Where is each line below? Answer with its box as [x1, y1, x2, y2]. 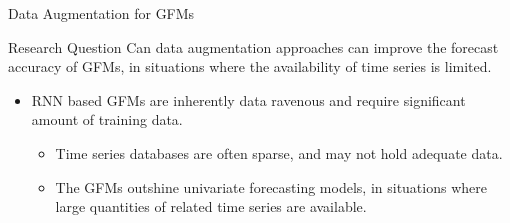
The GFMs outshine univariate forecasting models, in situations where [55, 176, 487, 197]
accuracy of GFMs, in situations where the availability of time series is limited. [8, 56, 492, 77]
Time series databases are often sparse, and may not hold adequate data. [55, 142, 503, 163]
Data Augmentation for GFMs [8, 3, 195, 23]
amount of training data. [31, 109, 183, 130]
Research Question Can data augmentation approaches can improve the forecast [8, 36, 499, 57]
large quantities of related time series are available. [55, 196, 367, 217]
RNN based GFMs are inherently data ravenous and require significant [31, 89, 466, 110]
